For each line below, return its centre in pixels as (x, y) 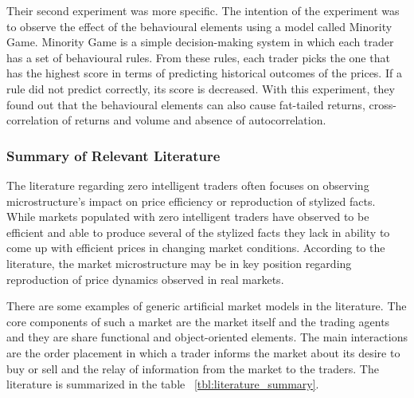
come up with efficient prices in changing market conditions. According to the (196, 248)
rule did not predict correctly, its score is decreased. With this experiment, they (201, 88)
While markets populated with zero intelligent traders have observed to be (188, 217)
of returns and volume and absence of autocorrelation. (194, 120)
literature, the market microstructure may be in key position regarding (179, 263)
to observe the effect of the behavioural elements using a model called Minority (199, 26)
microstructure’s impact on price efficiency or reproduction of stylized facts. (191, 201)
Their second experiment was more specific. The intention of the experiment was (203, 10)
